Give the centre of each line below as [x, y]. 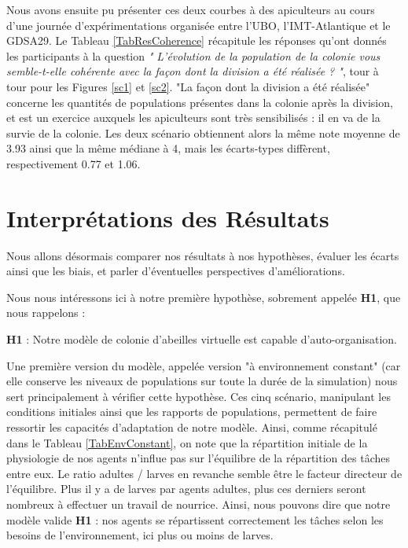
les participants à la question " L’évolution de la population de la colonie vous [193, 55]
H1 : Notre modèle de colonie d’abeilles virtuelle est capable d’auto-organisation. [202, 339]
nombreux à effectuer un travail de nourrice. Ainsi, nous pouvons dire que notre [198, 504]
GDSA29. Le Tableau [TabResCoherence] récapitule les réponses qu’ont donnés [197, 40]
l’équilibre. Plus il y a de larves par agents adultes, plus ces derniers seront [186, 489]
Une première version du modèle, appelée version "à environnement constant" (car [204, 365]
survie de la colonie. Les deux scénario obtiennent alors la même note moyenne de [203, 132]
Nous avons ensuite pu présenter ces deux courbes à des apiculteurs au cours [191, 9]
